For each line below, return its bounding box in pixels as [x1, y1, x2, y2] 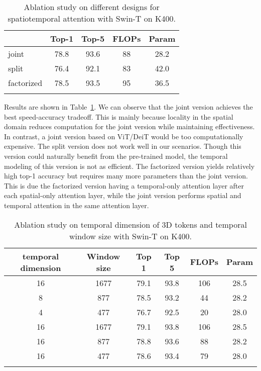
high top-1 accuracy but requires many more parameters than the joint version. [4, 170, 248, 181]
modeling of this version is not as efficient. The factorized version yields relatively [4, 160, 255, 171]
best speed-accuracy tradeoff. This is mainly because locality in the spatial [4, 111, 233, 122]
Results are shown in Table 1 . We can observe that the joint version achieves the [4, 102, 253, 112]
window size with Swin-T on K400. [69, 230, 192, 242]
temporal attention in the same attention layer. [4, 200, 149, 210]
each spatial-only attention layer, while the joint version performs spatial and [4, 190, 241, 201]
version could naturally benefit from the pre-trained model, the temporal [4, 150, 228, 161]
